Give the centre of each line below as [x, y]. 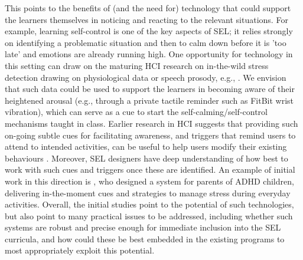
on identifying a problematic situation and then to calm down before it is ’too [146, 42]
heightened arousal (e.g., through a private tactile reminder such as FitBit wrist [149, 100]
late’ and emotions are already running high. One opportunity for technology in [149, 54]
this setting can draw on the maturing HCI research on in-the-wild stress [137, 65]
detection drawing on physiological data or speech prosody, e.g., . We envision [146, 77]
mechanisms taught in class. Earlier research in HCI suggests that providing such [151, 123]
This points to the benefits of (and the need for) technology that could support [148, 8]
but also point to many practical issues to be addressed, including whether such [149, 215]
